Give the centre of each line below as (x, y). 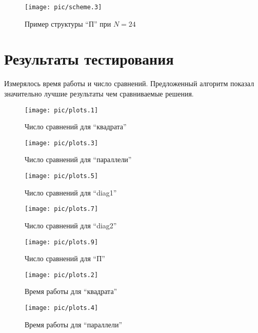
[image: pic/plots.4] (62, 308)
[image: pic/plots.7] (62, 209)
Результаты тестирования (89, 59)
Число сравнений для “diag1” (71, 192)
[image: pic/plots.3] (62, 143)
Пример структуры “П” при (68, 23)
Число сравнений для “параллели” (78, 159)
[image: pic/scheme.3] (63, 7)
